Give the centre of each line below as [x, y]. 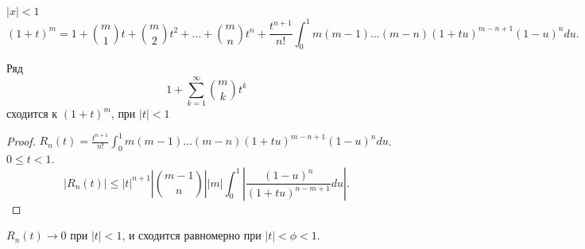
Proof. [21, 140]
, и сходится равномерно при [192, 235]
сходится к [32, 113]
